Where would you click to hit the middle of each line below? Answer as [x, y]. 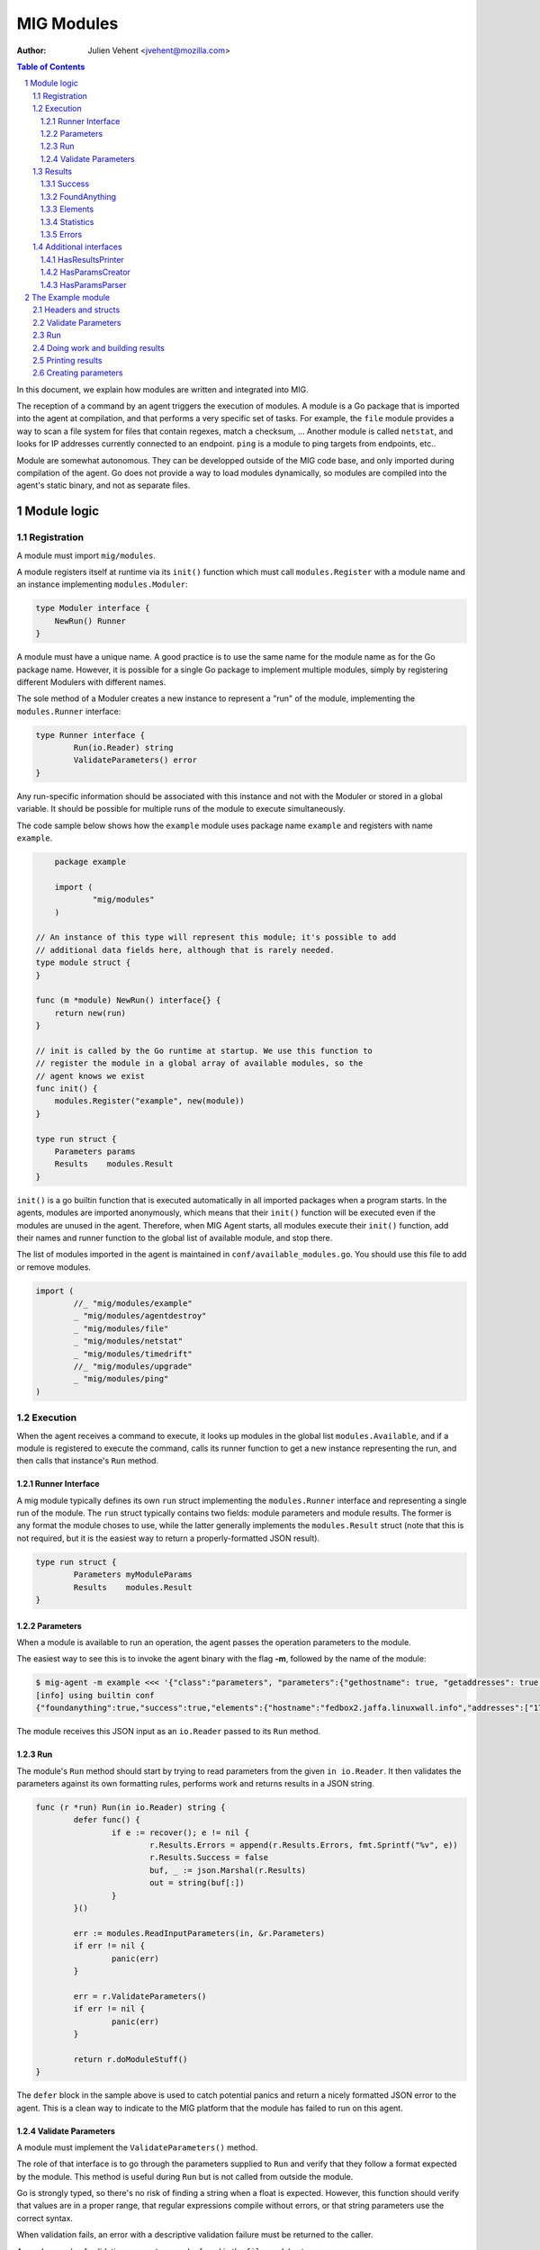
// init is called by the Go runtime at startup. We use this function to [204, 1050]
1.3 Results [53, 172]
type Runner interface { [90, 735]
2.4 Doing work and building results [99, 347]
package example [90, 861]
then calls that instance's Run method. [88, 1461]
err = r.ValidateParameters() [140, 1996]
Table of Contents [51, 67]
